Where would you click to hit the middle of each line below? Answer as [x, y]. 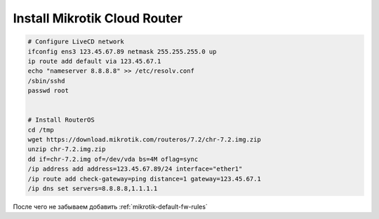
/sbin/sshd [46, 81]
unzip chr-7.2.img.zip [67, 149]
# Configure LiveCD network [76, 42]
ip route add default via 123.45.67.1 [94, 61]
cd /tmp [41, 130]
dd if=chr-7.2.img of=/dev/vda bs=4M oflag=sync [113, 159]
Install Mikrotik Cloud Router [98, 18]
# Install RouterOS [61, 120]
